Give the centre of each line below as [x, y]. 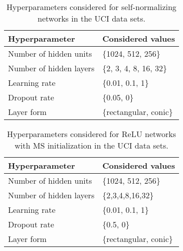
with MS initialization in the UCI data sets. [92, 145]
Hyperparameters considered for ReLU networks [92, 134]
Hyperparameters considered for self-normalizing [92, 7]
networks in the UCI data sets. [92, 18]
